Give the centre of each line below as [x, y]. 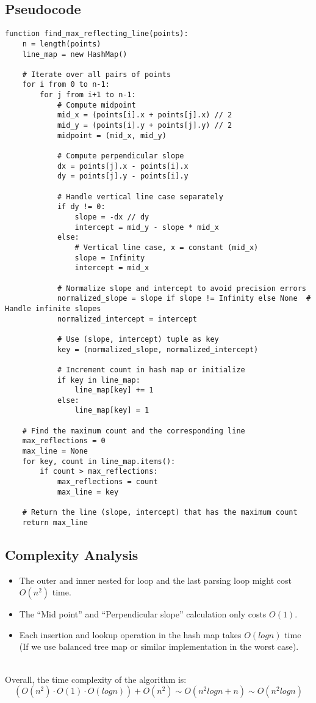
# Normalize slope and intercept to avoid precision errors [181, 288]
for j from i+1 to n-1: [88, 95]
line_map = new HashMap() [75, 54]
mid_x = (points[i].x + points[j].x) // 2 [145, 115]
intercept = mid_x [112, 268]
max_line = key [88, 492]
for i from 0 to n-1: [66, 85]
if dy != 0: [81, 207]
